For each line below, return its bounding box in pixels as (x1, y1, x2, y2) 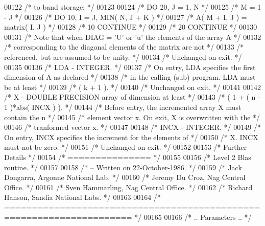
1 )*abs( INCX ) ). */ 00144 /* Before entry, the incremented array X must (4, 101, 242, 112)
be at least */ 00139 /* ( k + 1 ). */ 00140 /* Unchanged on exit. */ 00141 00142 (4, 81, 261, 92)
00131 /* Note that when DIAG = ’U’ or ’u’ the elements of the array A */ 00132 (4, 31, 261, 42)
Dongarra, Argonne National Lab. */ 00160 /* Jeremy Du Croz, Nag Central (4, 172, 246, 183)
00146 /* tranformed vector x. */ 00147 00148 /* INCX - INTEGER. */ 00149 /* (4, 122, 261, 132)
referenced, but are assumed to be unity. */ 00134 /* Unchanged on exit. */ (4, 51, 242, 62)
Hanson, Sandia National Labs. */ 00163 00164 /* (4, 192, 161, 202)
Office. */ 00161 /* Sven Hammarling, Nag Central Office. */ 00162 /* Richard (4, 182, 253, 192)
